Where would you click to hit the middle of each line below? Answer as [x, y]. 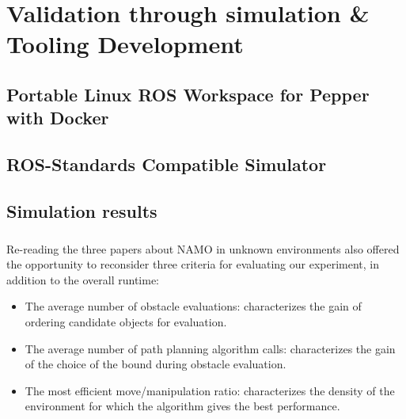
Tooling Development [125, 44]
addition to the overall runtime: [83, 279]
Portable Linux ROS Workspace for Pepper [188, 94]
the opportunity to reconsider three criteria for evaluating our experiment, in [193, 264]
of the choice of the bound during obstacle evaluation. [156, 364]
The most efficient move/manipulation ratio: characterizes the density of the [210, 390]
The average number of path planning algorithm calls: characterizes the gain [210, 348]
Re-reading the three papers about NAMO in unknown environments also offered [203, 248]
